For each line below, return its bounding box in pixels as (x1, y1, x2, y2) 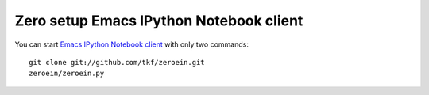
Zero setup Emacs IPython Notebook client (14, 12, 303, 29)
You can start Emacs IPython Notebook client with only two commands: (14, 40, 249, 49)
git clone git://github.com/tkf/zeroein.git (29, 58, 206, 66)
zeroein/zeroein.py (29, 69, 105, 78)
